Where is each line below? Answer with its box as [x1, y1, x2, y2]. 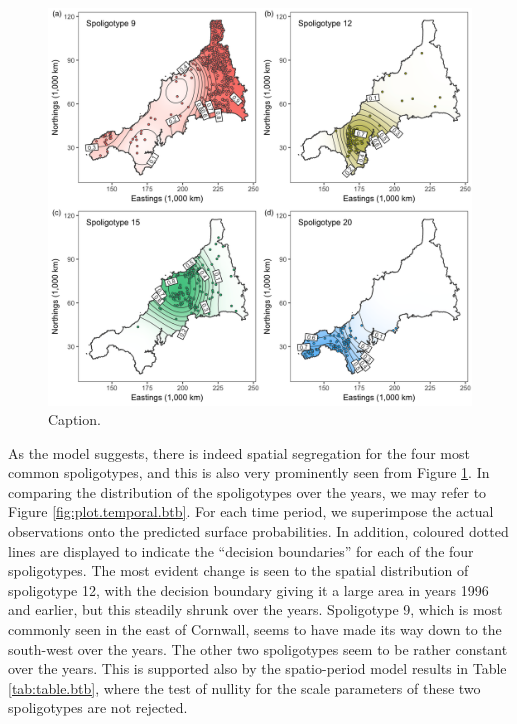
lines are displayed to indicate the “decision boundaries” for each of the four [8, 540, 474, 561]
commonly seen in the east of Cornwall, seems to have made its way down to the [8, 619, 502, 640]
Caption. [48, 409, 101, 430]
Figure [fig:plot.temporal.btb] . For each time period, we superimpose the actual [8, 501, 494, 522]
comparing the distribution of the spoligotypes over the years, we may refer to [8, 481, 487, 502]
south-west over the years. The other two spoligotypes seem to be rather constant [8, 638, 508, 659]
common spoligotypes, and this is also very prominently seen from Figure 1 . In [8, 462, 490, 483]
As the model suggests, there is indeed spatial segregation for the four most [8, 442, 470, 463]
